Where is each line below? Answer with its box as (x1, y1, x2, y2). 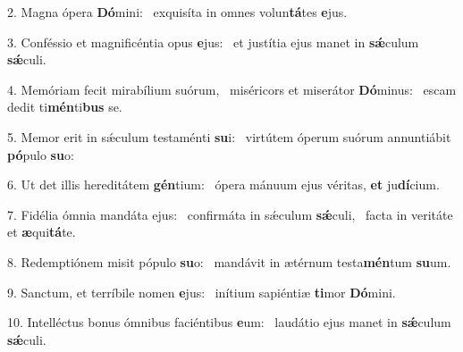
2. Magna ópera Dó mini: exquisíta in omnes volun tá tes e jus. (7, 3, 348, 21)
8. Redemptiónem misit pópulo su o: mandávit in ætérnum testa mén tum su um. (7, 252, 451, 271)
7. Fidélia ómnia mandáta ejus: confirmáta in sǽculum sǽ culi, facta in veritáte (7, 205, 453, 223)
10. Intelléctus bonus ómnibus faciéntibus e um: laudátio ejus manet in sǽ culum (7, 313, 451, 331)
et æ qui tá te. (7, 222, 76, 241)
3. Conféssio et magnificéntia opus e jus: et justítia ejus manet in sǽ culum (7, 32, 419, 51)
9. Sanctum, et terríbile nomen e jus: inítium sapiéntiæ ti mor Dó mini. (7, 282, 396, 301)
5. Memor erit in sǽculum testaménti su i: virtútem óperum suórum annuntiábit (7, 127, 451, 146)
